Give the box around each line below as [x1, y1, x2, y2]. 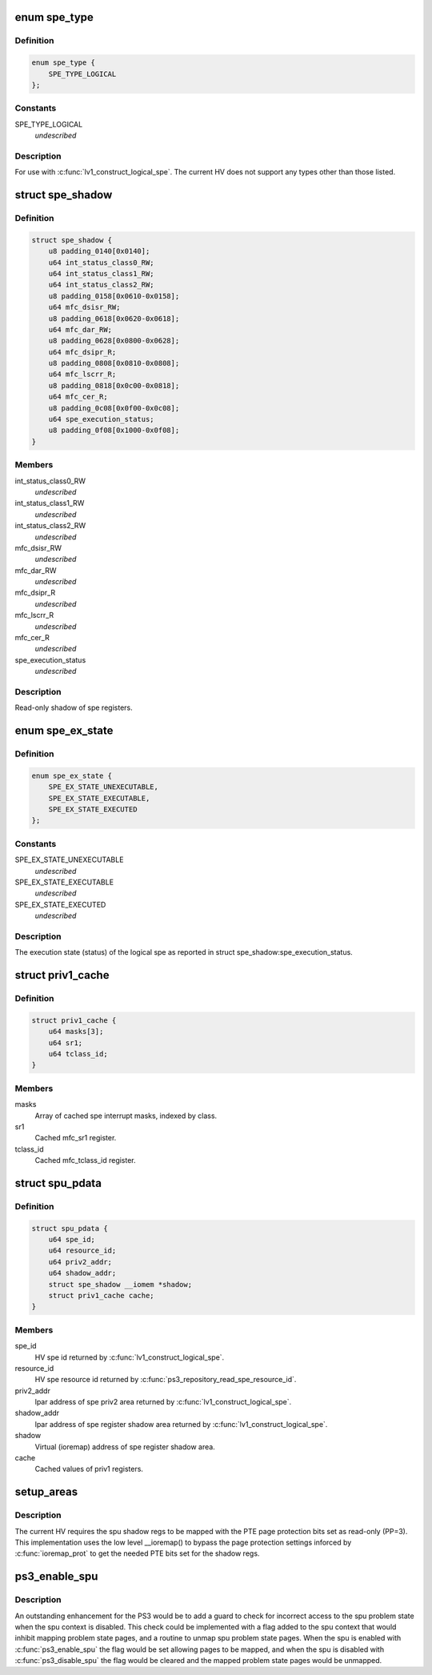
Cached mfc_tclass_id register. [34, 1156, 136, 1165]
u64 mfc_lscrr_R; [48, 370, 117, 379]
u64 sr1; [48, 1038, 83, 1048]
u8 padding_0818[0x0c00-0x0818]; [48, 381, 180, 390]
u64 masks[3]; [48, 1027, 104, 1036]
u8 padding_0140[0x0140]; [48, 246, 150, 256]
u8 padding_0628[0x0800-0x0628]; [48, 336, 180, 346]
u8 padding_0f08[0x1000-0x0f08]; [48, 426, 180, 435]
